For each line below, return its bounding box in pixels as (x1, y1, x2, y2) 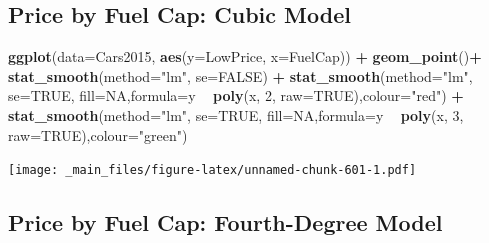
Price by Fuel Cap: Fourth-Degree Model (8, 207, 443, 238)
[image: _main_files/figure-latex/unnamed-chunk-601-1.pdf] (8, 163, 417, 178)
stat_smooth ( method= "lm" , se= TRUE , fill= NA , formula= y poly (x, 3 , (8, 104, 464, 125)
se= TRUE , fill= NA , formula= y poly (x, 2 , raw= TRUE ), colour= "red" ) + (8, 85, 464, 106)
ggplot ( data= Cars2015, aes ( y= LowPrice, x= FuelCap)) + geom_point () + (8, 46, 482, 67)
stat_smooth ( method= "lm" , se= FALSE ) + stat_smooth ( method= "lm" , (8, 65, 473, 86)
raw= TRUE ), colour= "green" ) (8, 124, 188, 145)
